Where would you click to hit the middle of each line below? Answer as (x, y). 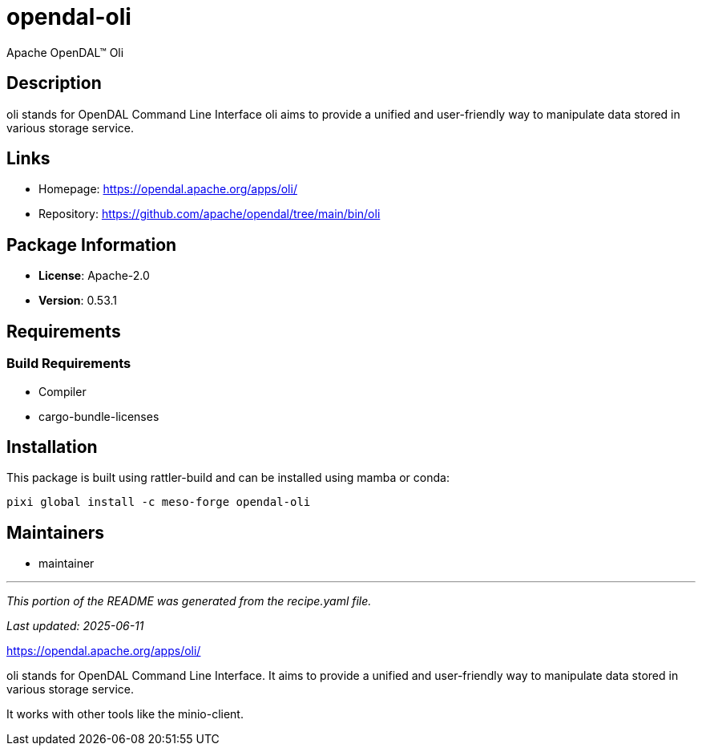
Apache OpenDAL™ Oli (65, 52)
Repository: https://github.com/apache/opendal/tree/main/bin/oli (210, 214)
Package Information (92, 245)
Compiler (63, 391)
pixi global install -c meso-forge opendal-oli (159, 502)
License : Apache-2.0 (94, 276)
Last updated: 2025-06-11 (75, 626)
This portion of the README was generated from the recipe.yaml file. (189, 601)
